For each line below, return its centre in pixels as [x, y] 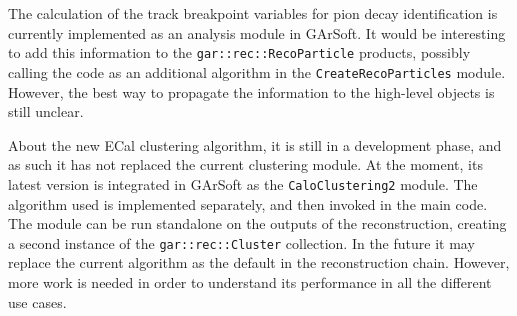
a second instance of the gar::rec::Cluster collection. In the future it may [241, 242]
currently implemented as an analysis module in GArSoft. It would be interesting [257, 32]
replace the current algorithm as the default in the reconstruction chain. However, [259, 262]
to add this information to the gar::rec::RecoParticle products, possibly [239, 52]
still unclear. [46, 111]
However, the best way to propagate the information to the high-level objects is [251, 91]
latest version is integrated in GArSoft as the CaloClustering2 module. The [243, 183]
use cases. [37, 301]
